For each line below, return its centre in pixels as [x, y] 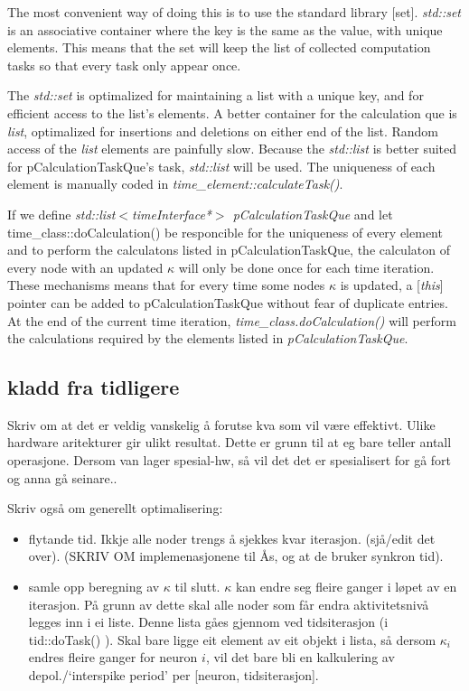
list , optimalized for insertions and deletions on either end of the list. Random [223, 131]
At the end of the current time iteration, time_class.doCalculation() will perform [232, 320]
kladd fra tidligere [94, 387]
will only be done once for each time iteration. [306, 267]
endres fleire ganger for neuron [113, 657]
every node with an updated [85, 267]
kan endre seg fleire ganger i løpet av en [346, 587]
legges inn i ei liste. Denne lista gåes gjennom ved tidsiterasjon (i [208, 622]
